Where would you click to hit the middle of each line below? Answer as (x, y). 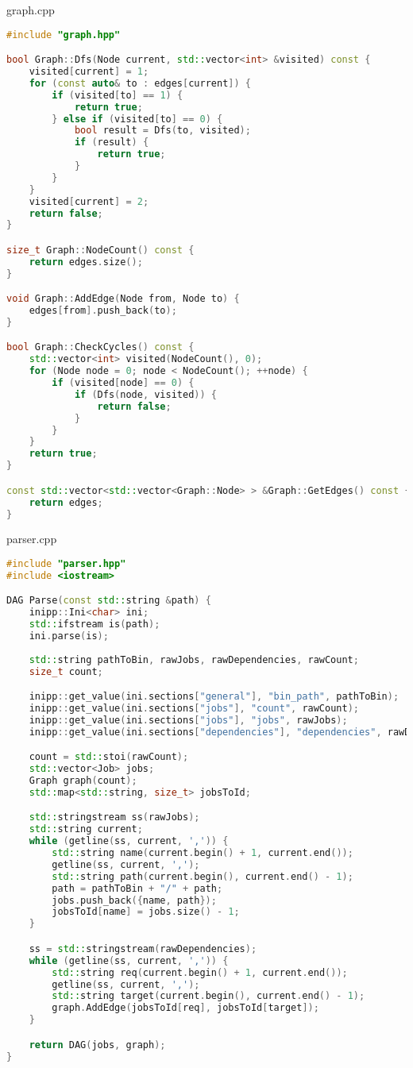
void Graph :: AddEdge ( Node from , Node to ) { (123, 299)
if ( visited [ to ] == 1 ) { (118, 95)
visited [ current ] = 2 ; (89, 201)
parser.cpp (32, 539)
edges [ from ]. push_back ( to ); (103, 311)
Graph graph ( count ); (83, 781)
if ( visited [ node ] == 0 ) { (123, 383)
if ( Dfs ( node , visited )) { (145, 394)
